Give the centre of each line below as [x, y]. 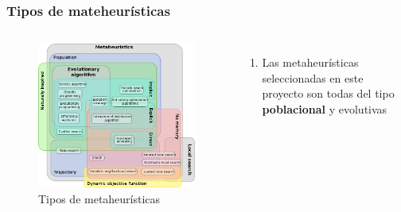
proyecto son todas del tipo [328, 93]
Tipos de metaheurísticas [99, 198]
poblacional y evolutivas [325, 109]
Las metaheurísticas [310, 62]
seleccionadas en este [313, 77]
